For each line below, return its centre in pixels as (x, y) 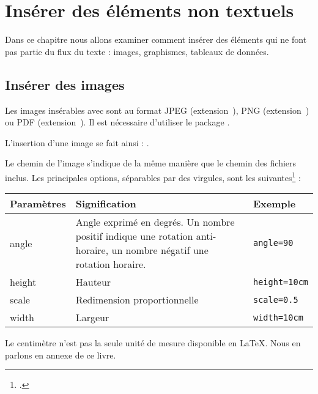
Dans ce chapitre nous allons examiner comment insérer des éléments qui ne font (156, 39)
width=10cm (278, 317)
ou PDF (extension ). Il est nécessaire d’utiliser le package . (117, 122)
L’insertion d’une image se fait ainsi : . (77, 142)
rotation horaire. (111, 264)
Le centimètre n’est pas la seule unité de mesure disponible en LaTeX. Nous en (153, 343)
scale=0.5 (275, 299)
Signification (106, 204)
